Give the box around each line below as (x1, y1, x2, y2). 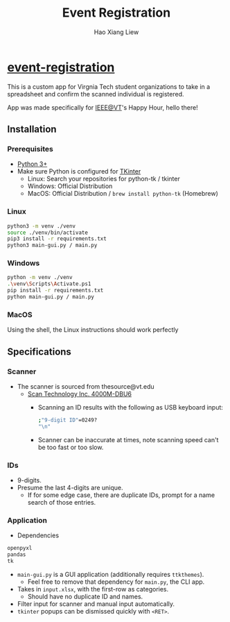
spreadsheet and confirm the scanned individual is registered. (7, 90, 184, 98)
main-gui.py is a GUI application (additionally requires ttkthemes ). (17, 570, 204, 578)
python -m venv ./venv (7, 274, 73, 281)
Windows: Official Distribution (27, 182, 113, 190)
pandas (7, 551, 26, 558)
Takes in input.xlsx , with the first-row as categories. (17, 585, 169, 593)
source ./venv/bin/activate (7, 229, 89, 236)
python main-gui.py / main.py (7, 294, 95, 301)
